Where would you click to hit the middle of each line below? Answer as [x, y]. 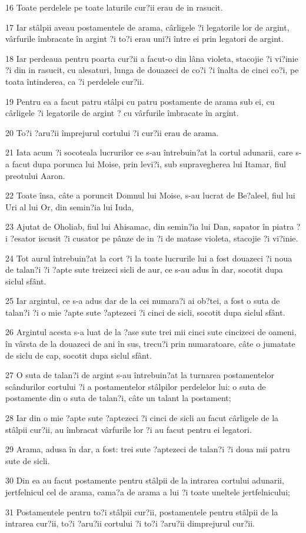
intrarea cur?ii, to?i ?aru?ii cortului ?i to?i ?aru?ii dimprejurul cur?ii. [130, 523]
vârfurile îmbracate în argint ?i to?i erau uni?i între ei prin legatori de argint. [144, 39]
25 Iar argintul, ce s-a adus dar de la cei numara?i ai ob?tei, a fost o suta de [143, 301]
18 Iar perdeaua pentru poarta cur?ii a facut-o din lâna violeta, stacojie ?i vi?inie [152, 58]
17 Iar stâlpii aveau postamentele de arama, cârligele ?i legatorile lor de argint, [147, 27]
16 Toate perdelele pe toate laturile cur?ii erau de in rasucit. [114, 7]
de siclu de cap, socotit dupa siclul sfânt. [79, 355]
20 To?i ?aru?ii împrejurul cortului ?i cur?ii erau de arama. [112, 132]
